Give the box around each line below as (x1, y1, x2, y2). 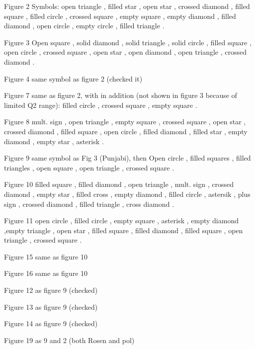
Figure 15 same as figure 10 (4, 251, 88, 262)
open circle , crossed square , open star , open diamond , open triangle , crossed (4, 47, 247, 57)
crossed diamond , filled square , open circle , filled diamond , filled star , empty (4, 126, 248, 136)
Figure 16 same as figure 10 (4, 268, 88, 278)
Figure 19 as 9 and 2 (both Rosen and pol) (4, 335, 135, 345)
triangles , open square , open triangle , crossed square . (4, 162, 174, 173)
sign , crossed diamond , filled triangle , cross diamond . (4, 198, 174, 209)
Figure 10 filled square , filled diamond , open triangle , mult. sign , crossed (4, 179, 234, 189)
